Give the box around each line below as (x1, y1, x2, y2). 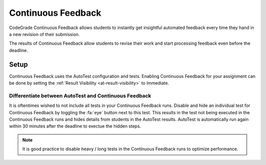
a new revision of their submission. (9, 31, 80, 37)
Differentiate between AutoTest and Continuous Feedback (9, 92, 151, 99)
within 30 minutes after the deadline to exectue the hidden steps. (9, 123, 141, 129)
